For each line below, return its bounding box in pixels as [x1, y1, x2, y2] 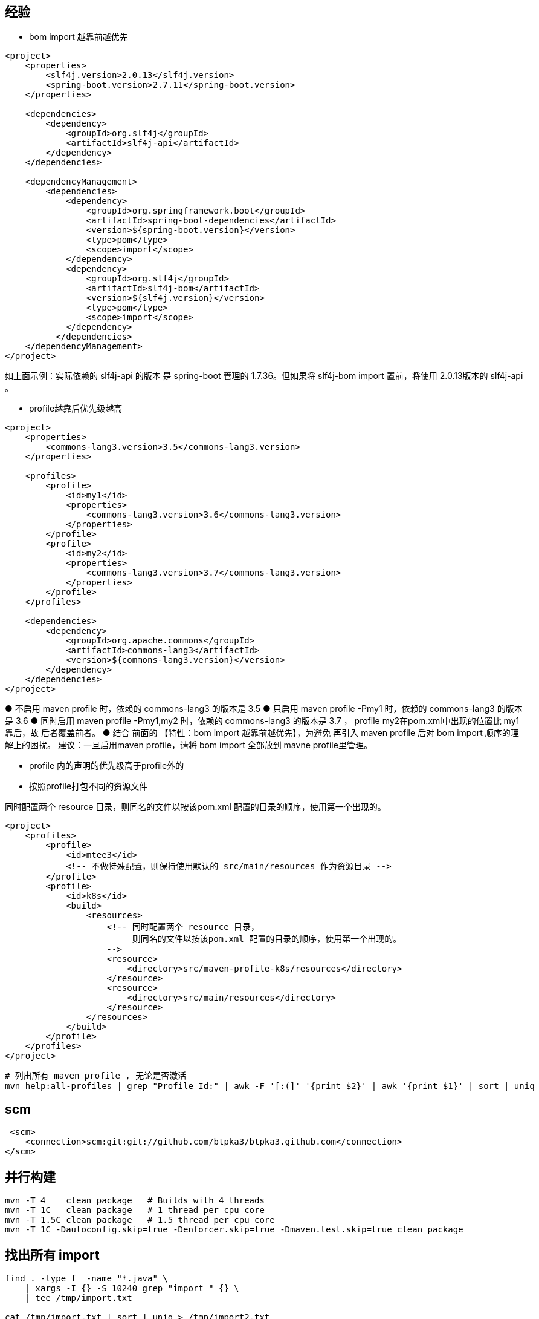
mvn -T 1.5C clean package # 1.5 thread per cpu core [5, 1215, 275, 1225]
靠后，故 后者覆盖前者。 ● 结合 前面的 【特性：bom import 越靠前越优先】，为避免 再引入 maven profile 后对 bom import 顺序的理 [5, 728, 519, 738]
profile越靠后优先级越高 [29, 403, 123, 414]
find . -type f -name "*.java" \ [5, 1273, 168, 1283]
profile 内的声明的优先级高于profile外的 [29, 760, 184, 771]
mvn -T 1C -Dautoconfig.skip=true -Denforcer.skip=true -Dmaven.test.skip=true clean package [5, 1225, 463, 1235]
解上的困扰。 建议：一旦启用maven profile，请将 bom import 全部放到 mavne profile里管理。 [5, 740, 372, 751]
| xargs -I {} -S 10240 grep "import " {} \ [25, 1283, 239, 1293]
